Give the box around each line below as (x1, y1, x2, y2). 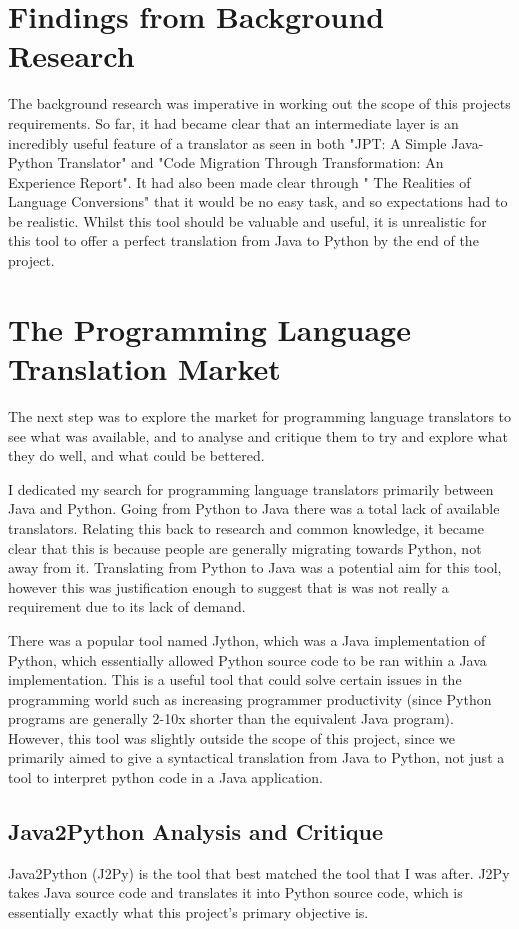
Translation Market (8, 348, 281, 389)
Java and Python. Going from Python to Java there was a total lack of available (8, 498, 500, 519)
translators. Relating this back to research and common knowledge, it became (8, 517, 484, 538)
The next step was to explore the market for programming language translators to (8, 405, 512, 426)
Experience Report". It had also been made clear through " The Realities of (8, 171, 471, 192)
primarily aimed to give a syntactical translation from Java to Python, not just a (8, 747, 505, 768)
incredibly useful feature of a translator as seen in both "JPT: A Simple (8, 132, 447, 153)
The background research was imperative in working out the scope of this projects (8, 93, 511, 114)
